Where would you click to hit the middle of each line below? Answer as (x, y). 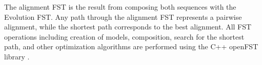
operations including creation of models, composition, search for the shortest (124, 36)
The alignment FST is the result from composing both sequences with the (120, 7)
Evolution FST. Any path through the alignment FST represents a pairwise (123, 17)
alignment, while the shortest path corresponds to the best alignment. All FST (128, 27)
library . (17, 56)
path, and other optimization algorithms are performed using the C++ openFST (131, 46)
